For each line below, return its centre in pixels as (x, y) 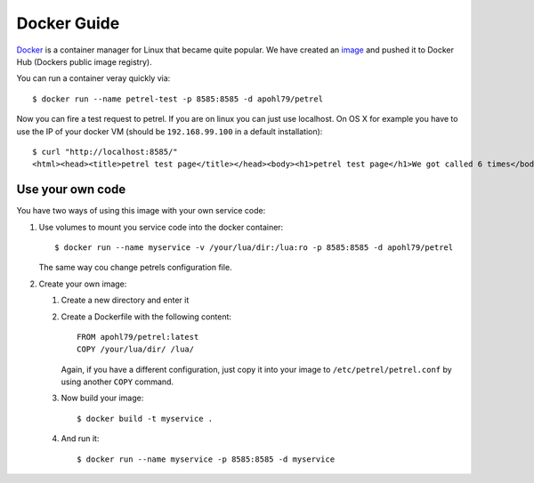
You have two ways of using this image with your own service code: (141, 211)
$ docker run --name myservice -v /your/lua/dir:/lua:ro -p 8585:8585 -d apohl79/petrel (254, 247)
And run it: (80, 439)
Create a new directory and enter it (125, 300)
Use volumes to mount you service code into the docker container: (161, 227)
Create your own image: (83, 284)
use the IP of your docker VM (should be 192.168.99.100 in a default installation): (170, 131)
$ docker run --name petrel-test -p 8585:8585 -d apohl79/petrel (178, 99)
